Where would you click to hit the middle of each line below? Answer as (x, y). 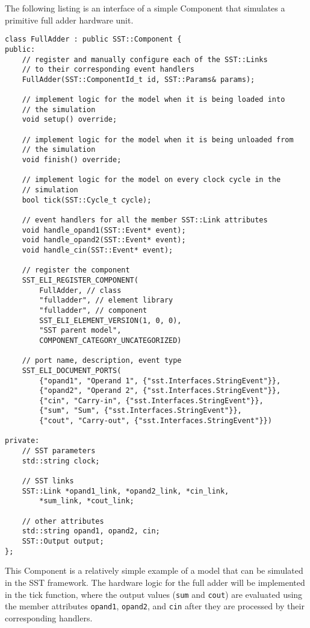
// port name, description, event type (102, 361)
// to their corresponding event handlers (108, 70)
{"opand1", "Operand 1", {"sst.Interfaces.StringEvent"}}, (160, 381)
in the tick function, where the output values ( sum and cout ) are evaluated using (154, 594)
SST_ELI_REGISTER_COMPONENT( (80, 280)
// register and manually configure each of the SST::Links (145, 59)
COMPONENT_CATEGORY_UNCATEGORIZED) (110, 340)
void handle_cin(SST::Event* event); (98, 250)
